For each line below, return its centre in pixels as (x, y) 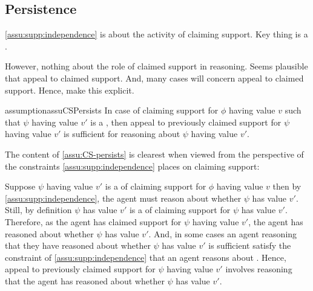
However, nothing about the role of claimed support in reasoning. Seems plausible (156, 66)
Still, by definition (38, 210)
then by (287, 186)
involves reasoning (259, 269)
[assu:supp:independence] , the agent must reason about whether (123, 198)
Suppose (20, 186)
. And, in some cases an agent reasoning (223, 233)
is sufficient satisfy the (250, 245)
